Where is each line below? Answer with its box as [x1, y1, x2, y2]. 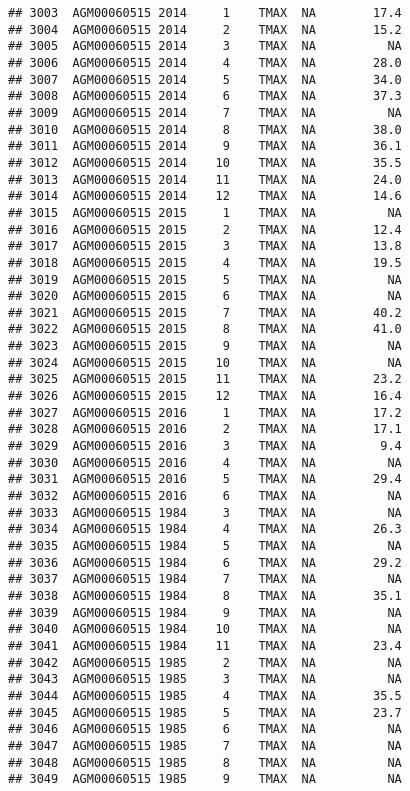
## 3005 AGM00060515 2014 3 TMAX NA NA [8, 39, 402, 54]
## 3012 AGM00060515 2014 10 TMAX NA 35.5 [8, 155, 402, 170]
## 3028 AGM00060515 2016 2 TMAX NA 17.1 [8, 422, 402, 437]
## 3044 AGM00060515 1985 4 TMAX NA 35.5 [8, 688, 402, 703]
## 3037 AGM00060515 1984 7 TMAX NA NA [8, 572, 402, 587]
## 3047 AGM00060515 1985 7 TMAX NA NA [8, 738, 402, 753]
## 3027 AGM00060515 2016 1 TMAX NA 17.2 [8, 405, 402, 420]
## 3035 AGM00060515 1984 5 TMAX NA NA [8, 539, 402, 553]
